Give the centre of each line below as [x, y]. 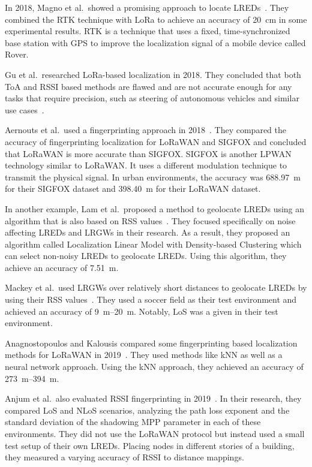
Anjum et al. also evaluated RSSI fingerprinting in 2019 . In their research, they [153, 398]
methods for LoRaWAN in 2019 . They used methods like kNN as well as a [144, 355]
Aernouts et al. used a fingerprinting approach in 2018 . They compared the [145, 130]
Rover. [17, 54]
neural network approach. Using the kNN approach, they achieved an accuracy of [154, 367]
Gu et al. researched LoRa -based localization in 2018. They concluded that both [153, 74]
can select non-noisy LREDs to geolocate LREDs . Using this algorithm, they [146, 256]
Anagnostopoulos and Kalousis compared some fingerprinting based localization [151, 343]
